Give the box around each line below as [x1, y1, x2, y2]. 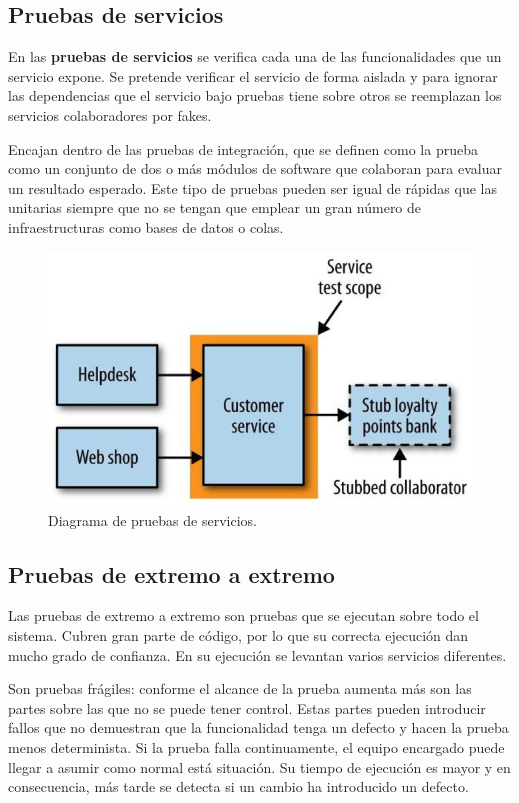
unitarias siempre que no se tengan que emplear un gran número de [8, 197, 422, 218]
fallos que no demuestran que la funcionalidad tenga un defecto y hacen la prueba [8, 717, 509, 738]
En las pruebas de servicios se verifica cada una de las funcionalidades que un [8, 46, 502, 67]
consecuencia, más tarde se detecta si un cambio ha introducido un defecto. [8, 776, 469, 797]
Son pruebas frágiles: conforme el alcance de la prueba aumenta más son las [8, 678, 472, 699]
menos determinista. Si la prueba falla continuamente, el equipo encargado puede [8, 737, 505, 757]
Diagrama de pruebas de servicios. [48, 509, 257, 530]
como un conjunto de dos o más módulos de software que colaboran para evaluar [8, 158, 502, 179]
